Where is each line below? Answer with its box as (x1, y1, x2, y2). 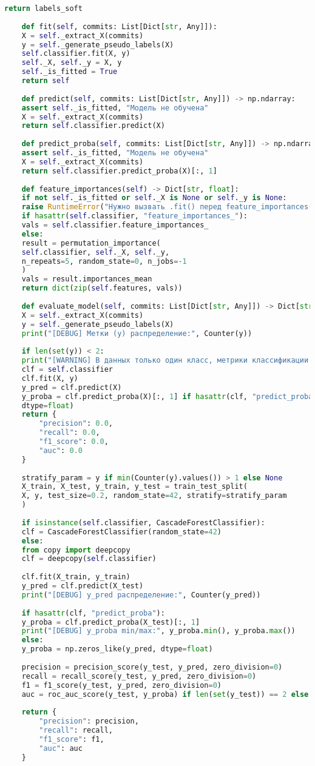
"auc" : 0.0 (39, 446, 83, 455)
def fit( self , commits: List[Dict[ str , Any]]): (21, 22, 217, 31)
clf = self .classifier (21, 365, 113, 374)
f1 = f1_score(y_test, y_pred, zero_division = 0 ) (21, 680, 222, 690)
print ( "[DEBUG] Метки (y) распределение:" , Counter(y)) (21, 329, 252, 338)
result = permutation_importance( (21, 238, 161, 247)
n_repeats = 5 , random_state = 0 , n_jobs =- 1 (21, 257, 187, 266)
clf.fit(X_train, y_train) (21, 573, 130, 582)
